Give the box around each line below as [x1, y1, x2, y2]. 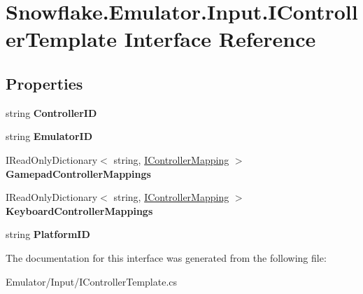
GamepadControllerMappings [6, 166, 151, 181]
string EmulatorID [6, 129, 92, 143]
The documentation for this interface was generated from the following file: [6, 250, 327, 265]
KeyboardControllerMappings [6, 203, 153, 218]
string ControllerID [6, 105, 97, 120]
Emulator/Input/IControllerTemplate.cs [6, 274, 178, 288]
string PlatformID [6, 227, 90, 241]
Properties [6, 72, 83, 94]
